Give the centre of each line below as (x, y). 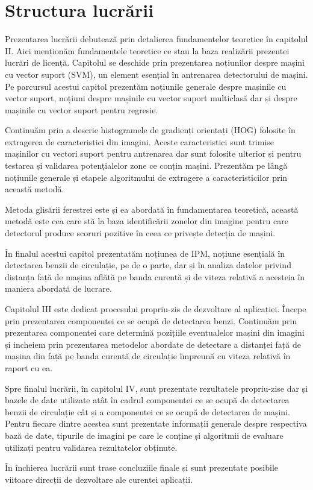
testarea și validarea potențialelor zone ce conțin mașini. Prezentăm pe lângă (146, 165)
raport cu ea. (29, 367)
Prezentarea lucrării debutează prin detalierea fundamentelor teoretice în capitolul (156, 39)
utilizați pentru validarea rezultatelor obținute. (91, 447)
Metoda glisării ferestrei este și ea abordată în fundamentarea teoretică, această (152, 209)
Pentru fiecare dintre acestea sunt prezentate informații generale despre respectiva (156, 423)
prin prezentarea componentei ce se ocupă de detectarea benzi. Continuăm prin (151, 320)
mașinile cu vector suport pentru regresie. (82, 109)
